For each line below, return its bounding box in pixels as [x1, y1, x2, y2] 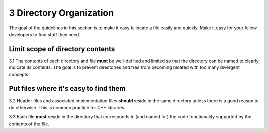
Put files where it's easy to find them [9, 84, 126, 93]
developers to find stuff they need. [9, 31, 81, 37]
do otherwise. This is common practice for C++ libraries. [9, 104, 126, 110]
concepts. [9, 71, 30, 77]
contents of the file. [9, 121, 49, 127]
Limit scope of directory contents [9, 45, 115, 53]
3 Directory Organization [9, 7, 114, 18]
